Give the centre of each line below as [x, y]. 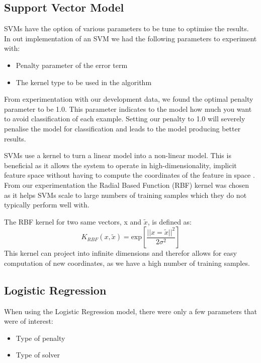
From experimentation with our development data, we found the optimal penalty [129, 99]
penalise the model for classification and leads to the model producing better [122, 128]
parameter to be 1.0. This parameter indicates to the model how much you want [128, 108]
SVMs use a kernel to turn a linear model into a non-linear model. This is [118, 155]
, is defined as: [169, 221]
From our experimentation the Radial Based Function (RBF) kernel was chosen [127, 185]
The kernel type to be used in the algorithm [84, 82]
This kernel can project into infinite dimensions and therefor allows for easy [120, 253]
